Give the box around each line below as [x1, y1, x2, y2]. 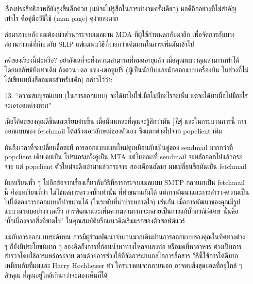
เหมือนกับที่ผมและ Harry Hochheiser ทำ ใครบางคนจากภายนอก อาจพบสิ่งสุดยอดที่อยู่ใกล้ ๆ [4, 260, 242, 270]
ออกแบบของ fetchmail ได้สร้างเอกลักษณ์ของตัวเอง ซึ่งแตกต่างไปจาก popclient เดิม [4, 125, 222, 135]
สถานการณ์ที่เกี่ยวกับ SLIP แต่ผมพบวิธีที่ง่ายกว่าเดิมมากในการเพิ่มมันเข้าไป [4, 38, 194, 49]
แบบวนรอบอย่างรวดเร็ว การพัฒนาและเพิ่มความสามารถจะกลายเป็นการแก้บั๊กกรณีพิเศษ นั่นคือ [4, 206, 238, 216]
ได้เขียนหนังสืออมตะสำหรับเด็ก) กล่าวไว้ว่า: [4, 74, 113, 84]
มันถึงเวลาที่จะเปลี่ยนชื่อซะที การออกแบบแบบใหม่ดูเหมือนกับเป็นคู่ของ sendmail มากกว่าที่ [4, 142, 233, 152]
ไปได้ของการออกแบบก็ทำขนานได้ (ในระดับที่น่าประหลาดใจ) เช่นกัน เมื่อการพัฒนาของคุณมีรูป [4, 196, 240, 206]
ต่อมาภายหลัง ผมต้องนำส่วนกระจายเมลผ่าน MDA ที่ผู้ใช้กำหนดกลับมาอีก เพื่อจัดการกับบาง [4, 29, 235, 39]
